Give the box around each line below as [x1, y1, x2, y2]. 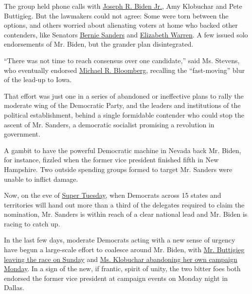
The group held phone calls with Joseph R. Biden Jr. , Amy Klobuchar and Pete [4, 1, 242, 11]
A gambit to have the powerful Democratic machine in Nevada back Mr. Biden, [4, 145, 241, 155]
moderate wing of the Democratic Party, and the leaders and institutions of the [4, 100, 241, 110]
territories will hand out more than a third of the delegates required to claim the [4, 199, 245, 209]
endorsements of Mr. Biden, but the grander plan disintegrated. [4, 39, 194, 49]
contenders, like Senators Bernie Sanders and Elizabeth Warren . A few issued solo [4, 29, 248, 39]
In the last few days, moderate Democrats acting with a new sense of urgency [4, 235, 235, 245]
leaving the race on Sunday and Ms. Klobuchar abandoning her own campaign [4, 254, 237, 264]
